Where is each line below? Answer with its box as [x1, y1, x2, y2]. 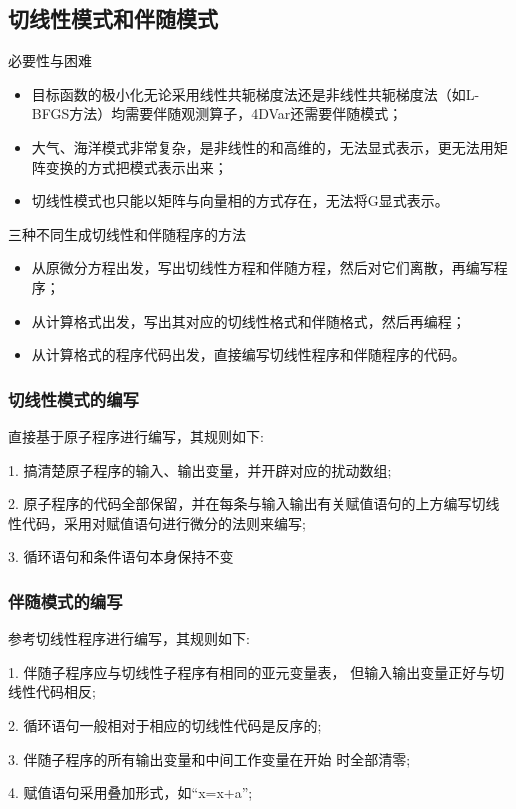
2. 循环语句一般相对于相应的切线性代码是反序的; [8, 714, 322, 735]
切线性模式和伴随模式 [8, 3, 218, 34]
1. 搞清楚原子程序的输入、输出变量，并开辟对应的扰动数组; [8, 459, 392, 480]
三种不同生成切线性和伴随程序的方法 [8, 223, 246, 244]
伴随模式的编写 [8, 588, 123, 613]
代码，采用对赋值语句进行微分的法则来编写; [21, 512, 306, 533]
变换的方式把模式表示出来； [45, 156, 228, 177]
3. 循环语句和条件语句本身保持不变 [8, 546, 234, 567]
